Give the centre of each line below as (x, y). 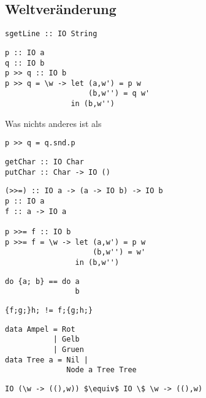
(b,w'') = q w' (119, 94)
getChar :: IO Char (44, 162)
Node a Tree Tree (101, 370)
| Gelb (66, 339)
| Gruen (68, 349)
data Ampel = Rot (40, 329)
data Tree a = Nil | (47, 360)
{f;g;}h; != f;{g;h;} (49, 310)
